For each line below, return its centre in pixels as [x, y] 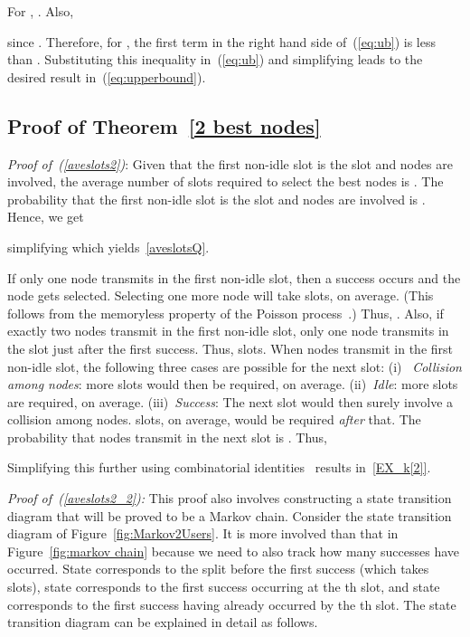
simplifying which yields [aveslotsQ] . [108, 247]
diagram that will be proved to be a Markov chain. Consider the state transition [230, 515]
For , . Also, [41, 11]
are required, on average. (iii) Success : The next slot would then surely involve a [230, 401]
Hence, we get [46, 217]
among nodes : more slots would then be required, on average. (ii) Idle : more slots [233, 384]
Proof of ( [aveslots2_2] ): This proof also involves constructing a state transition [230, 498]
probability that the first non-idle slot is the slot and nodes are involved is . [216, 199]
